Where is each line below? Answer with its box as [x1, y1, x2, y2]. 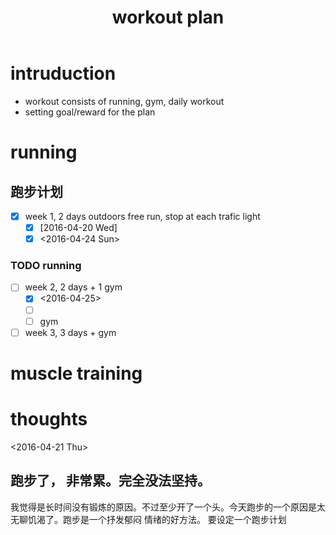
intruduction [10, 62, 117, 85]
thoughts [10, 408, 88, 431]
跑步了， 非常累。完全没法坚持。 [10, 472, 211, 490]
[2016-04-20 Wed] [39, 222, 118, 233]
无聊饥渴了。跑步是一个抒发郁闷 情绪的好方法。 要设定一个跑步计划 [10, 513, 287, 525]
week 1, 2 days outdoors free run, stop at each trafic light [24, 210, 261, 222]
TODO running [10, 259, 82, 273]
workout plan [111, 6, 225, 29]
